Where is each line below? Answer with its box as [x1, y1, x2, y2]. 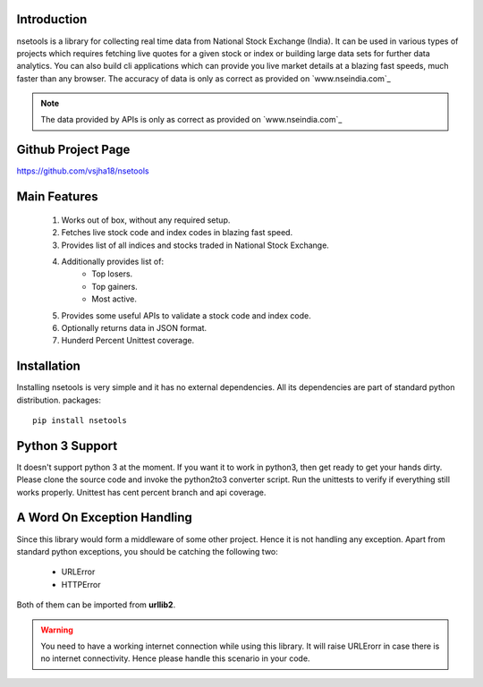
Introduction [16, 12, 88, 27]
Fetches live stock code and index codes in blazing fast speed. [61, 227, 293, 238]
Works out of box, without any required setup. [61, 215, 231, 225]
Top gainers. [91, 281, 138, 292]
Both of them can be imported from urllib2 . [16, 599, 176, 610]
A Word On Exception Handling [16, 510, 192, 525]
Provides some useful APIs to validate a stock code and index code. [61, 310, 312, 321]
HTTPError [61, 579, 102, 589]
